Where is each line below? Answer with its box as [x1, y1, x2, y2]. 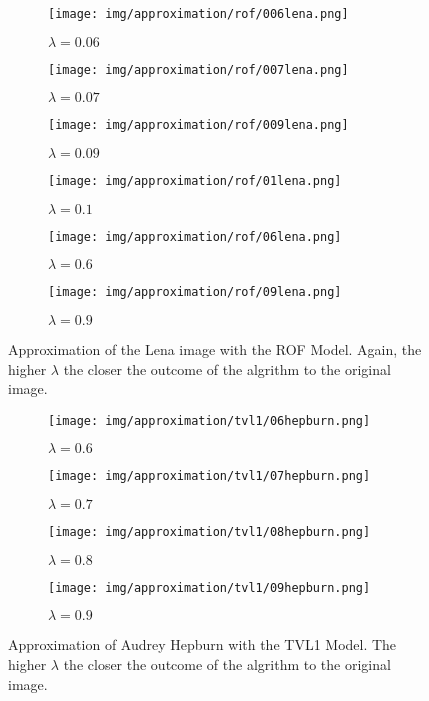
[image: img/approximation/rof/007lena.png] [48, 62, 349, 77]
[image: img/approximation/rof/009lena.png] [48, 118, 349, 133]
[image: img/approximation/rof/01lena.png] [48, 173, 342, 188]
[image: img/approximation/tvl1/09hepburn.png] [48, 580, 371, 595]
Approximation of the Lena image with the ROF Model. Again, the [8, 338, 422, 359]
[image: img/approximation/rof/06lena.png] [48, 229, 342, 244]
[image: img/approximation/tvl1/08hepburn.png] [48, 525, 371, 540]
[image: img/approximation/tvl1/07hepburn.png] [48, 469, 371, 484]
